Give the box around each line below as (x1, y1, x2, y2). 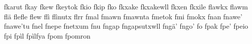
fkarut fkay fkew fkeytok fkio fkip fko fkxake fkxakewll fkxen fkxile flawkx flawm (4, 1, 248, 11)
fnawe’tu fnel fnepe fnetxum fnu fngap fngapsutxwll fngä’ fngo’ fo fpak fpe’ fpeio (4, 21, 249, 31)
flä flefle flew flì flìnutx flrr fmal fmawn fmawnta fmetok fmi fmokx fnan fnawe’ (4, 11, 243, 21)
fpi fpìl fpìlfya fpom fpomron (4, 30, 91, 41)
